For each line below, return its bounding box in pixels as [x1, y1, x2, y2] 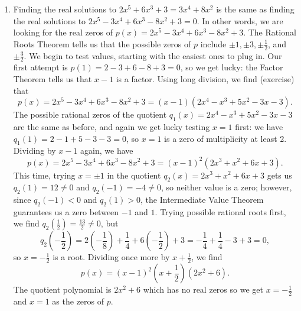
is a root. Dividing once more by [53, 251, 170, 263]
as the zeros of [52, 295, 104, 307]
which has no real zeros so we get [143, 283, 263, 296]
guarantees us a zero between [13, 205, 119, 218]
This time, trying [13, 169, 76, 181]
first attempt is [13, 61, 68, 73]
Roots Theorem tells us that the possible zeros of [13, 37, 191, 50]
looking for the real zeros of [13, 26, 113, 38]
